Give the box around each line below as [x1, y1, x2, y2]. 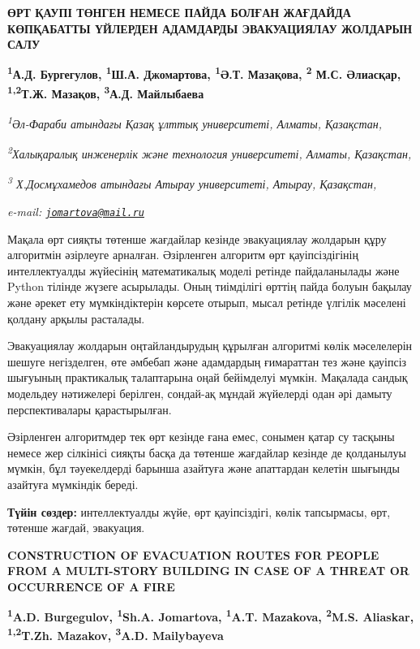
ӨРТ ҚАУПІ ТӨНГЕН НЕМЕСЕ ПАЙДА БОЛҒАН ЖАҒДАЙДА [7, 4, 351, 20]
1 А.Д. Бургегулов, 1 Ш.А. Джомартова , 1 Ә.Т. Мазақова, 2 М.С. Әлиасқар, [7, 63, 401, 83]
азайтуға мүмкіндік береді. [7, 476, 139, 492]
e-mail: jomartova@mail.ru [7, 203, 144, 220]
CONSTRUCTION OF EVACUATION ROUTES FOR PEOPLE [7, 546, 379, 563]
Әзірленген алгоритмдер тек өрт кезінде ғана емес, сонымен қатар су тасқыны [7, 428, 395, 445]
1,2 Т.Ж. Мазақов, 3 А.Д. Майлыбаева [7, 83, 204, 102]
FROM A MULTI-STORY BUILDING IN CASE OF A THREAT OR [7, 562, 409, 579]
